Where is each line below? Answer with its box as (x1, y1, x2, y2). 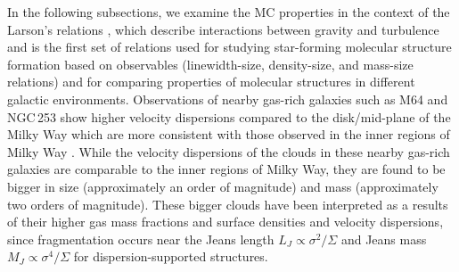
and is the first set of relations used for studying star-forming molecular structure (7, 37, 452, 56)
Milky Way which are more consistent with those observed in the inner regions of (7, 125, 450, 144)
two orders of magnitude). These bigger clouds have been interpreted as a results (7, 194, 448, 213)
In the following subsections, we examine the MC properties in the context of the (7, 3, 450, 21)
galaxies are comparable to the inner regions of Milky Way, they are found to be (7, 160, 446, 178)
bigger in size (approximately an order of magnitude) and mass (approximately (7, 177, 439, 195)
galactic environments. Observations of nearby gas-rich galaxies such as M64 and (7, 89, 448, 108)
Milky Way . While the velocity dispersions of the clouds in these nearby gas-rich (7, 142, 450, 161)
